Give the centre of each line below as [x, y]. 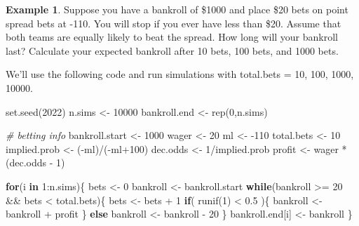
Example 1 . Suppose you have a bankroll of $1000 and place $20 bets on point [177, 9]
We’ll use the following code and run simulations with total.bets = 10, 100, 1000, [180, 74]
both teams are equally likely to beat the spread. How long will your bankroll [172, 37]
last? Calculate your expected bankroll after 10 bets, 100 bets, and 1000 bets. [172, 50]
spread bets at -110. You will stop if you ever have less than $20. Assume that [174, 23]
